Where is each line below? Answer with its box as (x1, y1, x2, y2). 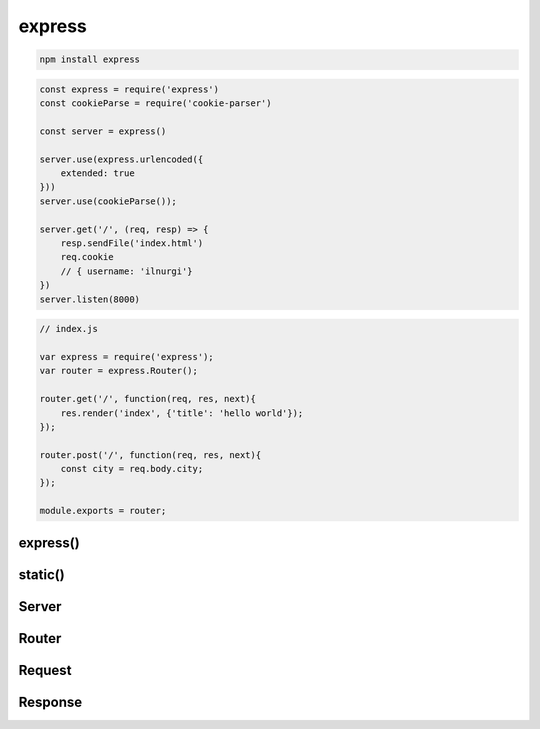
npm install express (39, 54, 140, 65)
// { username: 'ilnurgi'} (60, 265, 194, 277)
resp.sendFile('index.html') (60, 238, 204, 249)
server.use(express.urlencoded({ (39, 153, 204, 165)
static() (18, 566, 65, 583)
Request (18, 661, 72, 679)
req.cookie (60, 251, 114, 263)
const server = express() (39, 125, 167, 137)
